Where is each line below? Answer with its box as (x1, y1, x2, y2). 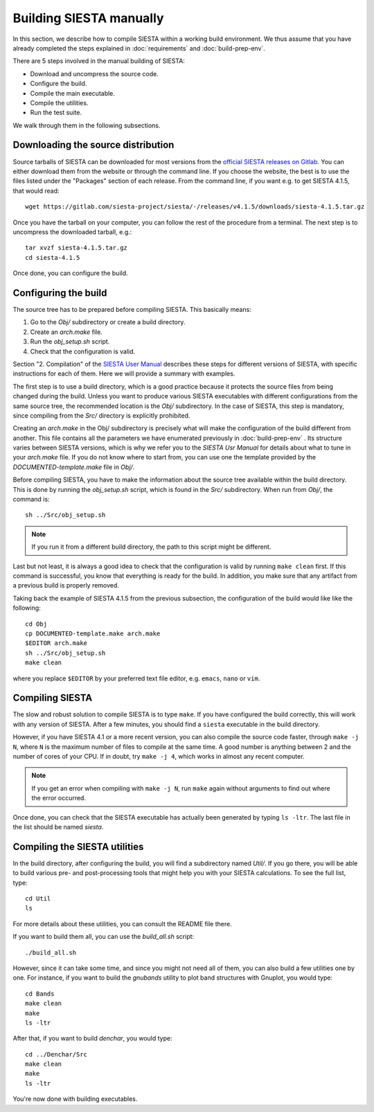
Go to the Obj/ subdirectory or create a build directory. (30, 318, 186, 326)
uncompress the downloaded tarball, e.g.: (12, 227, 132, 236)
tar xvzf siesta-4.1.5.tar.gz (25, 244, 128, 252)
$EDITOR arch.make (25, 639, 88, 647)
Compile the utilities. (30, 98, 89, 107)
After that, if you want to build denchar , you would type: (12, 1034, 172, 1043)
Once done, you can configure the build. (12, 269, 128, 277)
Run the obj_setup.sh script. (30, 337, 110, 346)
